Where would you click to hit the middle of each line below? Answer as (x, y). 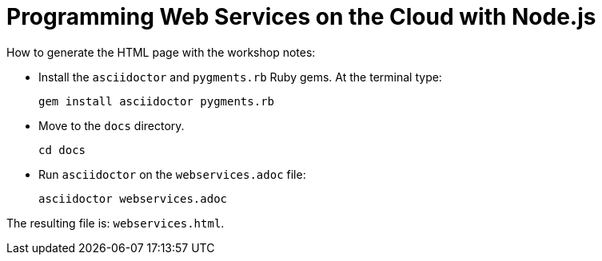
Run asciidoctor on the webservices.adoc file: (172, 174)
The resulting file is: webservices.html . (116, 223)
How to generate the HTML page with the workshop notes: (161, 52)
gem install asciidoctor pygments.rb (157, 101)
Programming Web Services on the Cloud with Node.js (301, 17)
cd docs (62, 150)
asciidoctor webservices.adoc (133, 198)
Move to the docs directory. (112, 125)
